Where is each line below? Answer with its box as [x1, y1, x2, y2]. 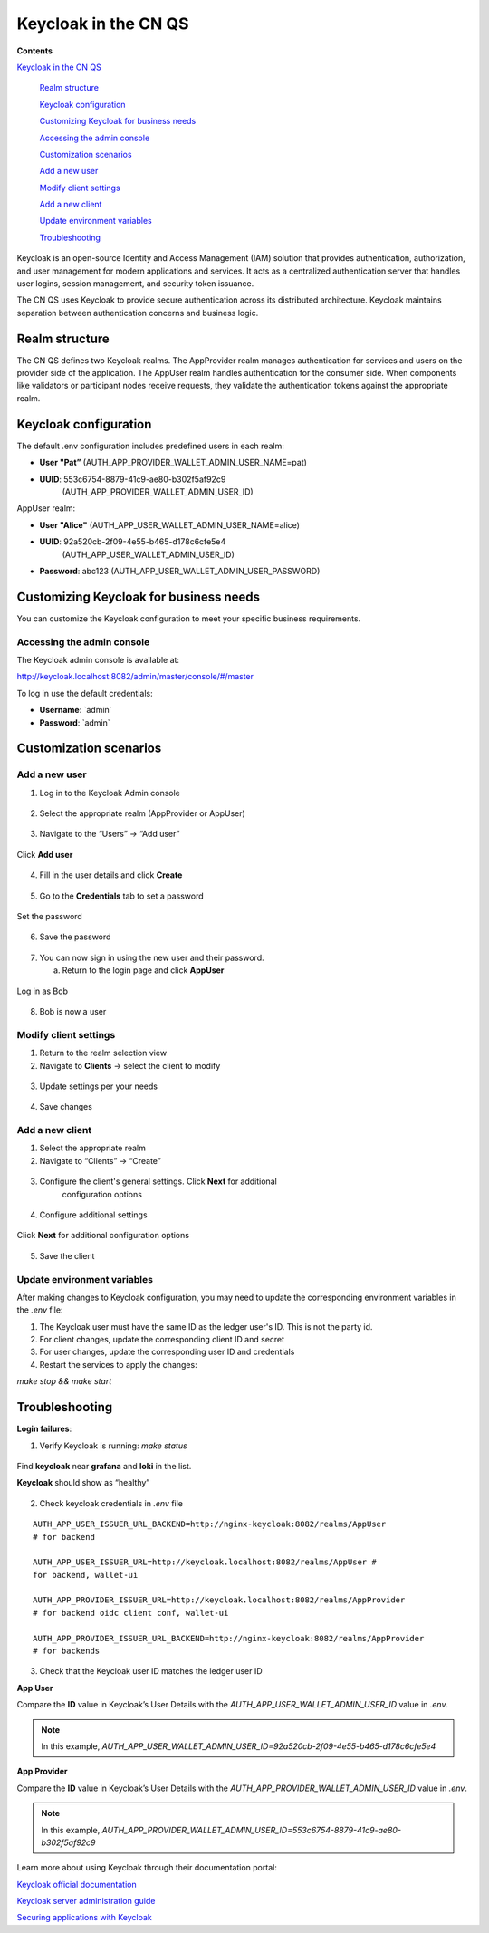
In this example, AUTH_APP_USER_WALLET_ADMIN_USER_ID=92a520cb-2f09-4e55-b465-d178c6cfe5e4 [41, 1740, 436, 1752]
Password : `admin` [39, 716, 110, 728]
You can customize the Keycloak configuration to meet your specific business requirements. [16, 612, 361, 624]
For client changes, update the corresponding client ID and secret [39, 1334, 285, 1345]
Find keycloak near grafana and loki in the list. [16, 1460, 192, 1471]
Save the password [39, 931, 111, 942]
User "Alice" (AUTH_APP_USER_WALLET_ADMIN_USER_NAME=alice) [39, 519, 301, 530]
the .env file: [16, 1304, 63, 1315]
